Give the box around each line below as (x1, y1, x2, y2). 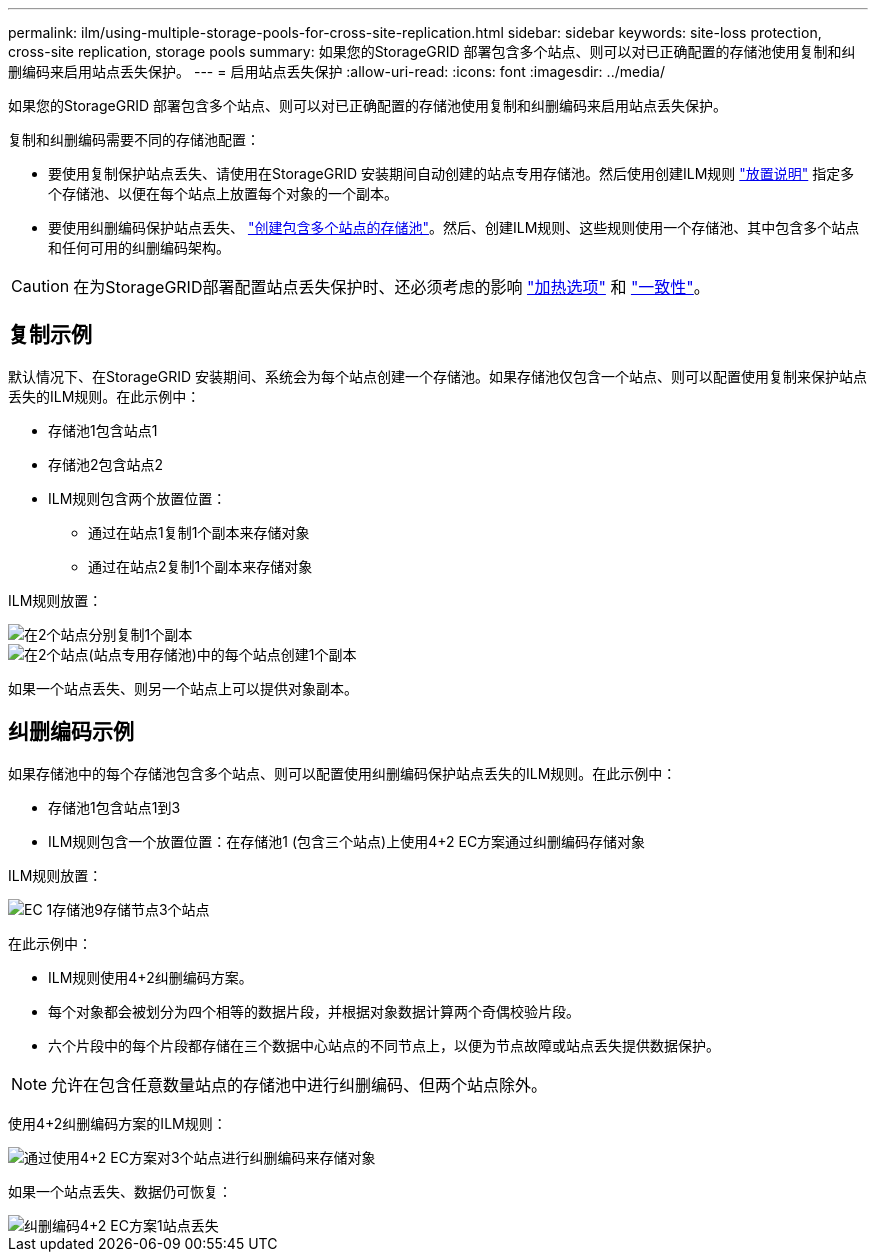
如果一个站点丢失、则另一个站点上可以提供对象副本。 (8, 679, 358, 697)
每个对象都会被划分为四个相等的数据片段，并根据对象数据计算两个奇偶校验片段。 (48, 1002, 580, 1020)
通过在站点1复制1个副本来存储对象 (88, 523, 310, 541)
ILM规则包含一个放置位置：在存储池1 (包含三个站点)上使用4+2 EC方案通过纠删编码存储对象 (48, 832, 646, 850)
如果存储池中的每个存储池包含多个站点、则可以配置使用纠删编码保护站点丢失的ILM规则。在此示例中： (8, 764, 677, 782)
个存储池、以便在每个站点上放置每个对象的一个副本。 (48, 185, 398, 202)
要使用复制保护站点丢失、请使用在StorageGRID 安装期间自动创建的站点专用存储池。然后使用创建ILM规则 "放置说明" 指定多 (48, 165, 855, 182)
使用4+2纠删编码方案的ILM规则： (8, 1114, 227, 1132)
